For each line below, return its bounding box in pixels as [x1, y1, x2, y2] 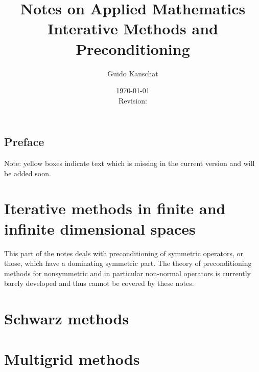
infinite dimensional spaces [4, 218, 196, 239]
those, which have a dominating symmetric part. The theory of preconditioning [4, 258, 252, 268]
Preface [4, 134, 44, 150]
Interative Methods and [48, 18, 218, 39]
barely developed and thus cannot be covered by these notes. [4, 278, 194, 288]
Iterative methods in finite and [4, 198, 226, 219]
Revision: [119, 95, 147, 106]
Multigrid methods [4, 348, 140, 369]
